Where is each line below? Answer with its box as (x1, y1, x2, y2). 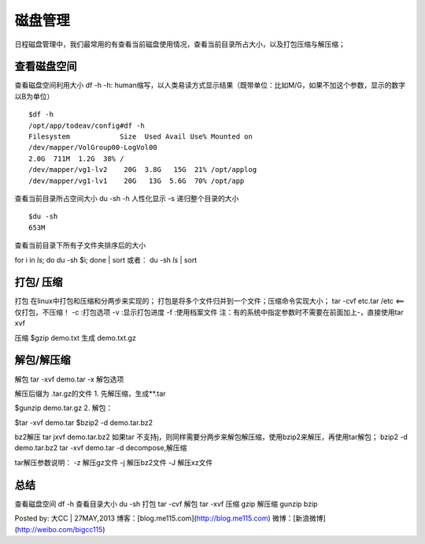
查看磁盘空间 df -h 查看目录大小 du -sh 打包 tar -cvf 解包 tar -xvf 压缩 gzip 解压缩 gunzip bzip (14, 499, 318, 509)
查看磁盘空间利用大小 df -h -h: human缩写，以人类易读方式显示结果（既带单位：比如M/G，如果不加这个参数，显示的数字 (14, 80, 406, 90)
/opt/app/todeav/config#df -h (28, 121, 146, 130)
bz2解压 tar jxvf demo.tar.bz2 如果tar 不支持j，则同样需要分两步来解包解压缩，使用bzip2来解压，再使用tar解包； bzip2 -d (14, 432, 408, 442)
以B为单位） (14, 91, 54, 101)
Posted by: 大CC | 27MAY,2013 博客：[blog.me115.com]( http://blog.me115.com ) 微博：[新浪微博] (14, 513, 326, 524)
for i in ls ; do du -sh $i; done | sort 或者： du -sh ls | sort (14, 255, 198, 264)
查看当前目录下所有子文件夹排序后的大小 (14, 240, 146, 250)
